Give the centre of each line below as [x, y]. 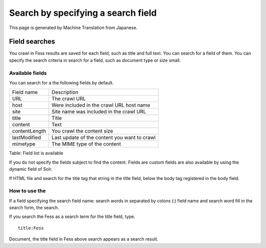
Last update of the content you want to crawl [104, 138]
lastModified [27, 138]
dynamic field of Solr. [31, 169]
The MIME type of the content [86, 144]
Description [65, 92]
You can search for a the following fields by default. [62, 83]
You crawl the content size [82, 131]
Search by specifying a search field [83, 13]
